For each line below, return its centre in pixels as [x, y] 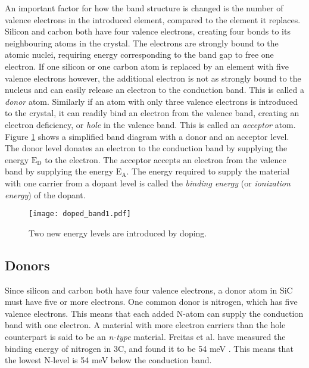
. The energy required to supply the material [208, 171]
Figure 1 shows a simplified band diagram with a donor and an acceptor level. [147, 136]
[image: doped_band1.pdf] [80, 214]
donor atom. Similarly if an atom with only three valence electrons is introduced [152, 101]
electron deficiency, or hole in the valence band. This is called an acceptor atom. [150, 124]
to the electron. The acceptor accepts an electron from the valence [166, 159]
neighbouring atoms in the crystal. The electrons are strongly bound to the [142, 43]
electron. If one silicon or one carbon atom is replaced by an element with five [147, 66]
